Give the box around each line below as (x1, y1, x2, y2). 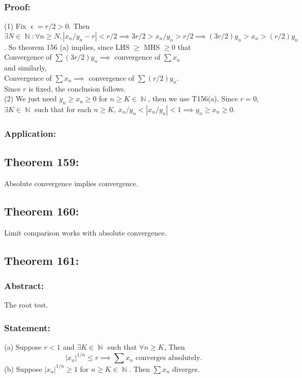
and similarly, (4, 62, 47, 73)
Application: (4, 127, 56, 139)
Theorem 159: (4, 154, 79, 170)
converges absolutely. (135, 354, 202, 362)
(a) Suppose (4, 341, 42, 352)
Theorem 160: (4, 203, 79, 219)
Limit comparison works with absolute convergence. (4, 227, 167, 238)
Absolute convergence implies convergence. (4, 178, 138, 189)
